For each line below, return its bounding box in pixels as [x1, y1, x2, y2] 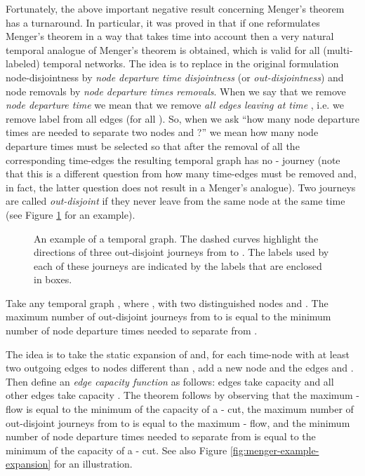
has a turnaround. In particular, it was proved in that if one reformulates [6, 15, 320, 29]
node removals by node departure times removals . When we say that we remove [6, 83, 346, 98]
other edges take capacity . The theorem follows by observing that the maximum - [6, 388, 359, 402]
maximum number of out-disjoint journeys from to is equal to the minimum [6, 309, 331, 324]
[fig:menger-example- [230, 442, 319, 457]
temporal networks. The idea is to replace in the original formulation [43, 56, 339, 71]
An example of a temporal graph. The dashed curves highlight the [34, 231, 319, 245]
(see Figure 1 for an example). [6, 207, 135, 222]
